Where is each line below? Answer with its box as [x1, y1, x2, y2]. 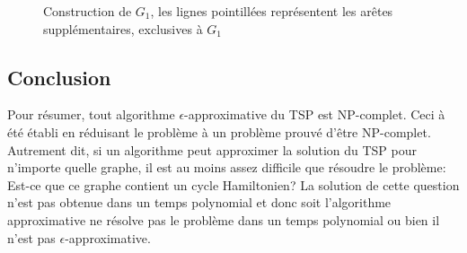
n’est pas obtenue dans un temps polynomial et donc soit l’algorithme [7, 193, 392, 212]
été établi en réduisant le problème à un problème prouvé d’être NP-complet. [7, 122, 431, 141]
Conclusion [7, 63, 111, 91]
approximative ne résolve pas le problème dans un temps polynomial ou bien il [7, 210, 440, 229]
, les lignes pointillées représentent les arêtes [150, 2, 393, 20]
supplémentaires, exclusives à [43, 19, 203, 38]
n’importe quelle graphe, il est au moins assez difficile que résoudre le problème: [7, 158, 446, 177]
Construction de [43, 2, 132, 20]
